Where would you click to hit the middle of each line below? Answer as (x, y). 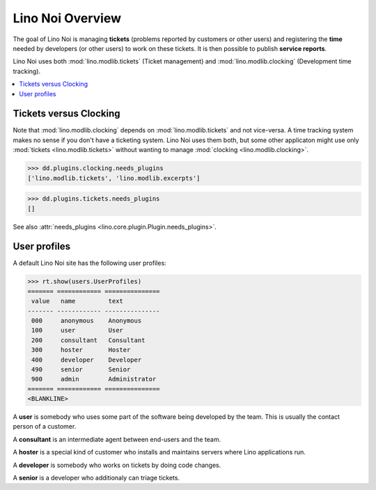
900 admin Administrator (94, 379)
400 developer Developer (87, 360)
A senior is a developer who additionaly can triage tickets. (96, 478)
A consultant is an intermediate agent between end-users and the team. (117, 439)
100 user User (77, 330)
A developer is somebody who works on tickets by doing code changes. (117, 465)
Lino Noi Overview (67, 18)
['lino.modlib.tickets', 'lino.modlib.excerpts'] (114, 178)
